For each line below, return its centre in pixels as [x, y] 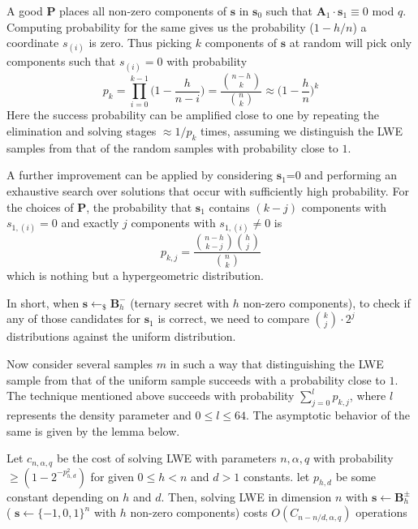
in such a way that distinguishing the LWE [277, 363]
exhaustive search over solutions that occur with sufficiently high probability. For [208, 190]
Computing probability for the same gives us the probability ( [160, 26]
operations [381, 512]
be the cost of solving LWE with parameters [166, 458]
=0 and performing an [342, 175]
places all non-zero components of [143, 11]
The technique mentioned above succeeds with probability [151, 396]
